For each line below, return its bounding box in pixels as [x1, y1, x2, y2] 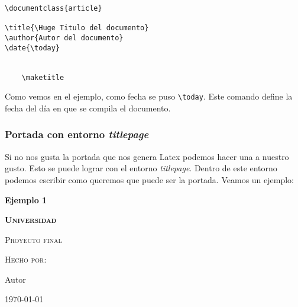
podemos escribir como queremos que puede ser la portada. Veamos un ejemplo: [5, 173, 294, 186]
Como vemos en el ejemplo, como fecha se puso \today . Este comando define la [5, 90, 293, 103]
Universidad [5, 213, 57, 226]
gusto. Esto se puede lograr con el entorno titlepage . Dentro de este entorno [5, 162, 277, 174]
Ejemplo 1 [5, 193, 47, 206]
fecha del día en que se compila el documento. [5, 101, 171, 114]
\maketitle [21, 73, 64, 82]
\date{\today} [5, 43, 60, 52]
